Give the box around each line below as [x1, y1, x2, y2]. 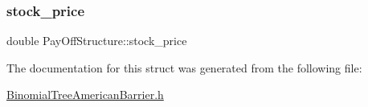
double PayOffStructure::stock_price [6, 32, 187, 49]
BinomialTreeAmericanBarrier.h [6, 86, 164, 103]
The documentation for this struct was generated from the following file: [6, 59, 362, 76]
